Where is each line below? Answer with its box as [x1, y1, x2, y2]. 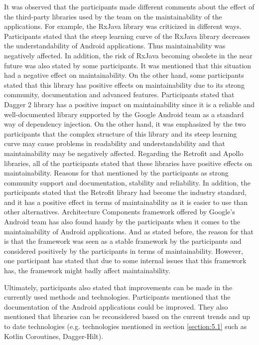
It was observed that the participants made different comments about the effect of [4, 1, 255, 11]
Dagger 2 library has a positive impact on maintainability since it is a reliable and [4, 99, 255, 109]
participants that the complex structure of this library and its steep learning [4, 128, 237, 139]
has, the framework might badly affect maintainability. [4, 265, 170, 276]
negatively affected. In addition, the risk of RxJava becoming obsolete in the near [4, 50, 253, 60]
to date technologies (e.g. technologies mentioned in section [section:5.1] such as [4, 321, 247, 331]
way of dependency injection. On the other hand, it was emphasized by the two [4, 119, 246, 129]
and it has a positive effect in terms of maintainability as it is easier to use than [4, 196, 248, 207]
